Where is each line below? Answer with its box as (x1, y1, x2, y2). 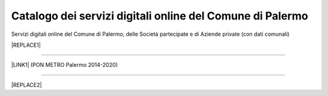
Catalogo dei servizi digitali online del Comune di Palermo (11, 9, 309, 22)
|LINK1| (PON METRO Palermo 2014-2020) (11, 61, 118, 69)
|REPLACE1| (11, 41, 41, 49)
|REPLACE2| (11, 81, 42, 88)
